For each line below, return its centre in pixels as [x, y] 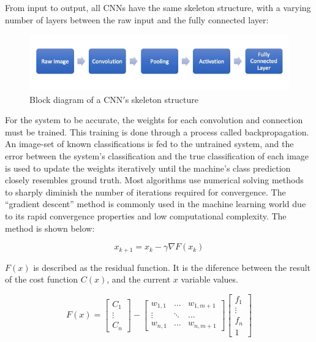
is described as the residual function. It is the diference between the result [172, 267]
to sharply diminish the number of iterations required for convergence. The [145, 192]
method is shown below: [50, 228]
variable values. [209, 279]
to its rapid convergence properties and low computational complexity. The [146, 215]
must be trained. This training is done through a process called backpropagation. [157, 131]
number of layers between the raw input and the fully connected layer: [137, 19]
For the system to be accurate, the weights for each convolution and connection [154, 120]
